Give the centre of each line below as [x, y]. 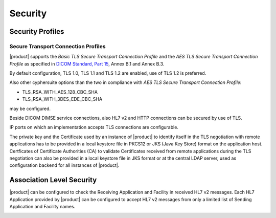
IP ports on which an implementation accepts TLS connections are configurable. [94, 127]
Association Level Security [53, 180]
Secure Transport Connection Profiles [57, 46]
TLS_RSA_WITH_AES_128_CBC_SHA [60, 92]
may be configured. [30, 108]
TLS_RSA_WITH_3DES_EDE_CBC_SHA [62, 99]
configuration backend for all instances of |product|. [64, 165]
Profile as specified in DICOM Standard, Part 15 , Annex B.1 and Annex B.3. [87, 63]
